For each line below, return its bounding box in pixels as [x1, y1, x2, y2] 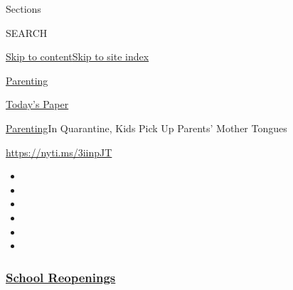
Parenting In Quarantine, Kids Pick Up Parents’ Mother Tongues [6, 120, 287, 135]
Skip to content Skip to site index [6, 49, 149, 64]
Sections [6, 1, 41, 16]
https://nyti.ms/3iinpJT [6, 144, 112, 159]
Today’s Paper [6, 97, 69, 112]
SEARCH [6, 25, 48, 40]
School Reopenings [6, 268, 116, 286]
